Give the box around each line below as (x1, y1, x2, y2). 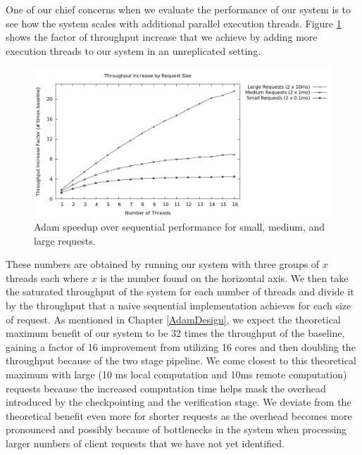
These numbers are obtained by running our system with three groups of (6, 257, 320, 271)
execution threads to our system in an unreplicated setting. (6, 43, 261, 58)
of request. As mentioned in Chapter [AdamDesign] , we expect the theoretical (6, 312, 341, 326)
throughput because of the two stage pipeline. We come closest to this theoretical (6, 353, 356, 368)
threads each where (6, 270, 89, 285)
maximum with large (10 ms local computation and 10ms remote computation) (6, 366, 347, 381)
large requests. (34, 233, 96, 248)
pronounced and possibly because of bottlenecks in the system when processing (6, 422, 347, 437)
